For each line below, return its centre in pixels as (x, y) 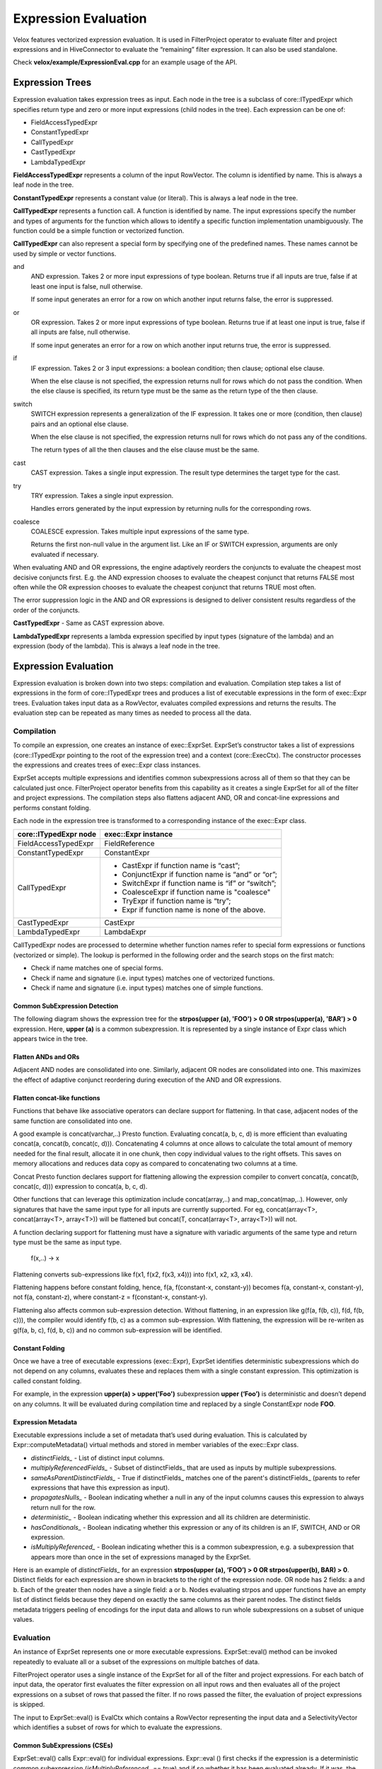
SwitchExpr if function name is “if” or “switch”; (199, 883)
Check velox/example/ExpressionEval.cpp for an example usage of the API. (125, 62)
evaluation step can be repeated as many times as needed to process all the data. (132, 713)
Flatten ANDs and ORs (46, 1057)
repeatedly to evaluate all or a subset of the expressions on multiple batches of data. (137, 1661)
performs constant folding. (52, 807)
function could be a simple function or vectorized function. (99, 231)
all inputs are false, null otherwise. (81, 332)
